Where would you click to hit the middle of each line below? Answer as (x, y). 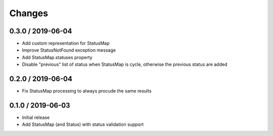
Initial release (36, 118)
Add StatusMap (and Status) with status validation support (83, 124)
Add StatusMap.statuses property (57, 57)
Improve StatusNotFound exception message (69, 50)
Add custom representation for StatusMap (66, 43)
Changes (29, 13)
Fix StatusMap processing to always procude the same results (87, 91)
